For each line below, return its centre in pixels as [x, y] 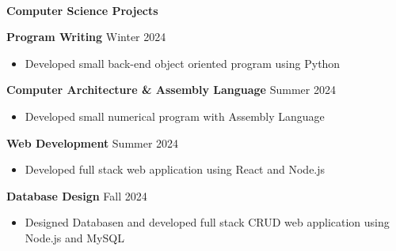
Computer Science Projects [82, 10]
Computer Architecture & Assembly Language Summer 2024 [171, 90]
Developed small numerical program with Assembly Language [175, 116]
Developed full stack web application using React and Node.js [175, 169]
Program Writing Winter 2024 [86, 37]
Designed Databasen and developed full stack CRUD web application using [207, 222]
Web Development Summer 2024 [93, 142]
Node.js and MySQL [74, 237]
